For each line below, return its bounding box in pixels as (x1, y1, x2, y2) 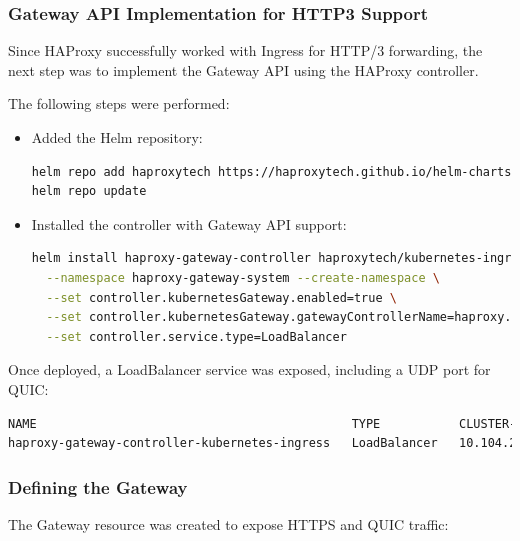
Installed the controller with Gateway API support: (31, 213, 347, 234)
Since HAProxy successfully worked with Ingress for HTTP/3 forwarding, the (8, 40, 483, 61)
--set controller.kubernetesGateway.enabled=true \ (46, 290, 397, 305)
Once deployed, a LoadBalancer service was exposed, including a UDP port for (8, 359, 491, 380)
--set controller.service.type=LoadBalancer (46, 329, 347, 344)
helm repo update (31, 184, 147, 199)
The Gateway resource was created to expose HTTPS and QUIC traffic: (8, 513, 449, 534)
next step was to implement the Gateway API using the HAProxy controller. (8, 59, 479, 80)
